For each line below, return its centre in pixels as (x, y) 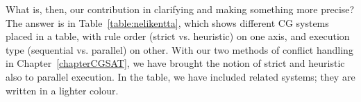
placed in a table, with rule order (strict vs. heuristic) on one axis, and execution (178, 36)
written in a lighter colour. (62, 90)
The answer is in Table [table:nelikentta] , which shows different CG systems (167, 22)
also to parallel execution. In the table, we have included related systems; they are (180, 76)
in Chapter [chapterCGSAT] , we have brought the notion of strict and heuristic (175, 63)
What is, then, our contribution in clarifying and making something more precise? (180, 9)
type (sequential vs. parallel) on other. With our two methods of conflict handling (179, 49)
